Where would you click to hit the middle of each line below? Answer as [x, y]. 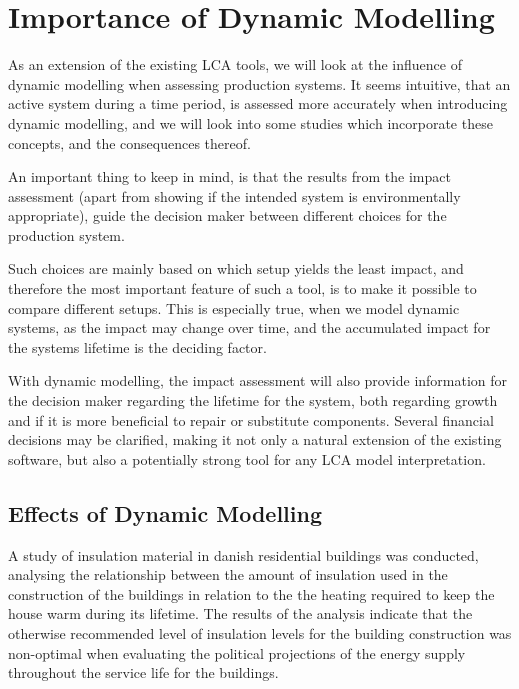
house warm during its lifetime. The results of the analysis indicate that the [240, 613]
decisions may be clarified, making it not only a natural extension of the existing [255, 439]
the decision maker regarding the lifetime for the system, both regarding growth [253, 400]
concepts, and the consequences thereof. [129, 142]
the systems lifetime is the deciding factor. [137, 346]
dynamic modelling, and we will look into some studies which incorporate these [250, 122]
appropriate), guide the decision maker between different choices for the [227, 215]
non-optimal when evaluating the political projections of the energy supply [237, 652]
